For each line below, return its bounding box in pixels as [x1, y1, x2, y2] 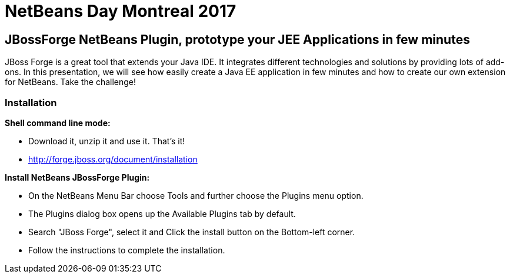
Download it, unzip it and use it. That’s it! [28, 135, 185, 146]
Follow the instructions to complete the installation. [28, 245, 225, 255]
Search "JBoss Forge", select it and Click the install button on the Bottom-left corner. [28, 226, 355, 237]
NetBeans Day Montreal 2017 [5, 1, 236, 21]
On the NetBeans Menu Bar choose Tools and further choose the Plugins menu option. [28, 190, 364, 201]
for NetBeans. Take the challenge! [5, 77, 136, 87]
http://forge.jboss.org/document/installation [28, 154, 198, 164]
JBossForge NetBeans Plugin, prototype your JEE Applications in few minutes [5, 32, 470, 47]
